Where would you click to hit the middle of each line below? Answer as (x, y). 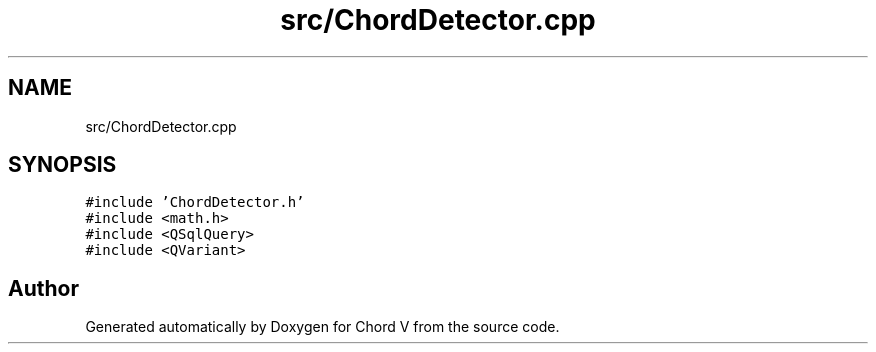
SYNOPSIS (62, 165)
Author (43, 288)
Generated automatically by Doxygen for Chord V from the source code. (322, 327)
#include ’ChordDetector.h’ (195, 202)
